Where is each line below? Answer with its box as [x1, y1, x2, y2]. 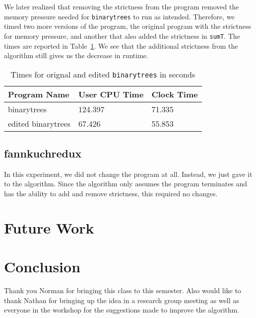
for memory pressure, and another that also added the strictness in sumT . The [4, 30, 240, 41]
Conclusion [4, 256, 81, 277]
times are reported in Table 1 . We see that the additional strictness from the [4, 40, 238, 51]
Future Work [4, 217, 94, 238]
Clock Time [151, 88, 198, 100]
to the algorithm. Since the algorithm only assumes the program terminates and [4, 178, 248, 189]
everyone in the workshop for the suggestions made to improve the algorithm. [4, 305, 240, 315]
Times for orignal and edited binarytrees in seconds [10, 68, 195, 80]
